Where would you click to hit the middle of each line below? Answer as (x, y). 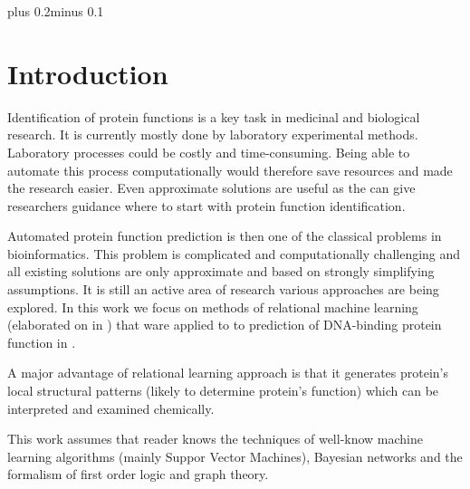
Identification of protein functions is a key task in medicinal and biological (214, 116)
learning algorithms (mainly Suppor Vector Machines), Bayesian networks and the (235, 456)
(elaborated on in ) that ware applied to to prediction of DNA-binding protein (225, 325)
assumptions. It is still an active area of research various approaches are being (223, 289)
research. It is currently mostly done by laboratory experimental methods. (213, 134)
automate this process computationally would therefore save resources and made (230, 170)
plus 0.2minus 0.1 (56, 11)
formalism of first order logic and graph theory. (138, 474)
